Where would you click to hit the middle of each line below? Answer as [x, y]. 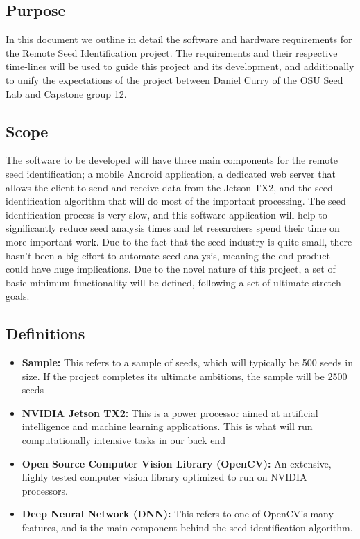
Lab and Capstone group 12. [66, 93]
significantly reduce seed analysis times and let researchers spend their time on [173, 228]
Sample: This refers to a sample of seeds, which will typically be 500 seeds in [187, 362]
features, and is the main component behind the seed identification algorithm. [187, 528]
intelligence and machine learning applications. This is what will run [167, 426]
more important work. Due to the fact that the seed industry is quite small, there [179, 241]
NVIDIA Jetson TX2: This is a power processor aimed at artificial [170, 412]
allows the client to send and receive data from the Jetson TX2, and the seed [169, 187]
